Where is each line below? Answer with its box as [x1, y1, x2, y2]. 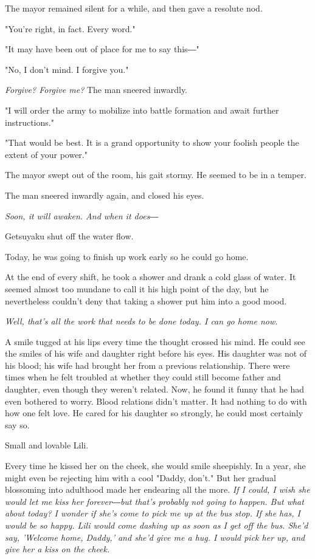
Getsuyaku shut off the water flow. [5, 230, 134, 242]
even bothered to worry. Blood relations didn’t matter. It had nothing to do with [5, 394, 307, 407]
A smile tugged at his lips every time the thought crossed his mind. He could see [5, 335, 305, 348]
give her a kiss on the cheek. [5, 543, 110, 555]
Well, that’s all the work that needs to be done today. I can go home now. [5, 315, 278, 328]
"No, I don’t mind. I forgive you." [5, 63, 129, 75]
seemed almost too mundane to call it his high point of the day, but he [5, 282, 269, 295]
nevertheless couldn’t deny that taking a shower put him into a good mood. [5, 294, 287, 307]
